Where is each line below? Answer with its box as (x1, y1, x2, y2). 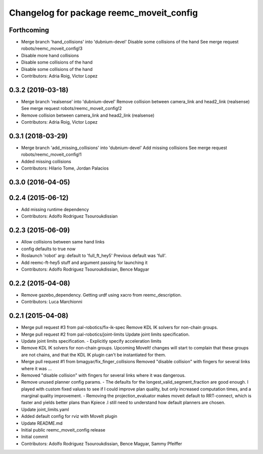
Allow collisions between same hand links (21, 239, 105, 245)
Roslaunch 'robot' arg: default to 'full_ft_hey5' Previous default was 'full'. (21, 253, 167, 259)
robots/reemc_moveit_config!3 (21, 45, 83, 51)
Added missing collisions (21, 158, 72, 164)
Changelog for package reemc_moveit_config (9, 7, 198, 18)
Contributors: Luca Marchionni (21, 299, 83, 305)
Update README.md (21, 420, 63, 426)
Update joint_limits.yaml (21, 406, 69, 412)
